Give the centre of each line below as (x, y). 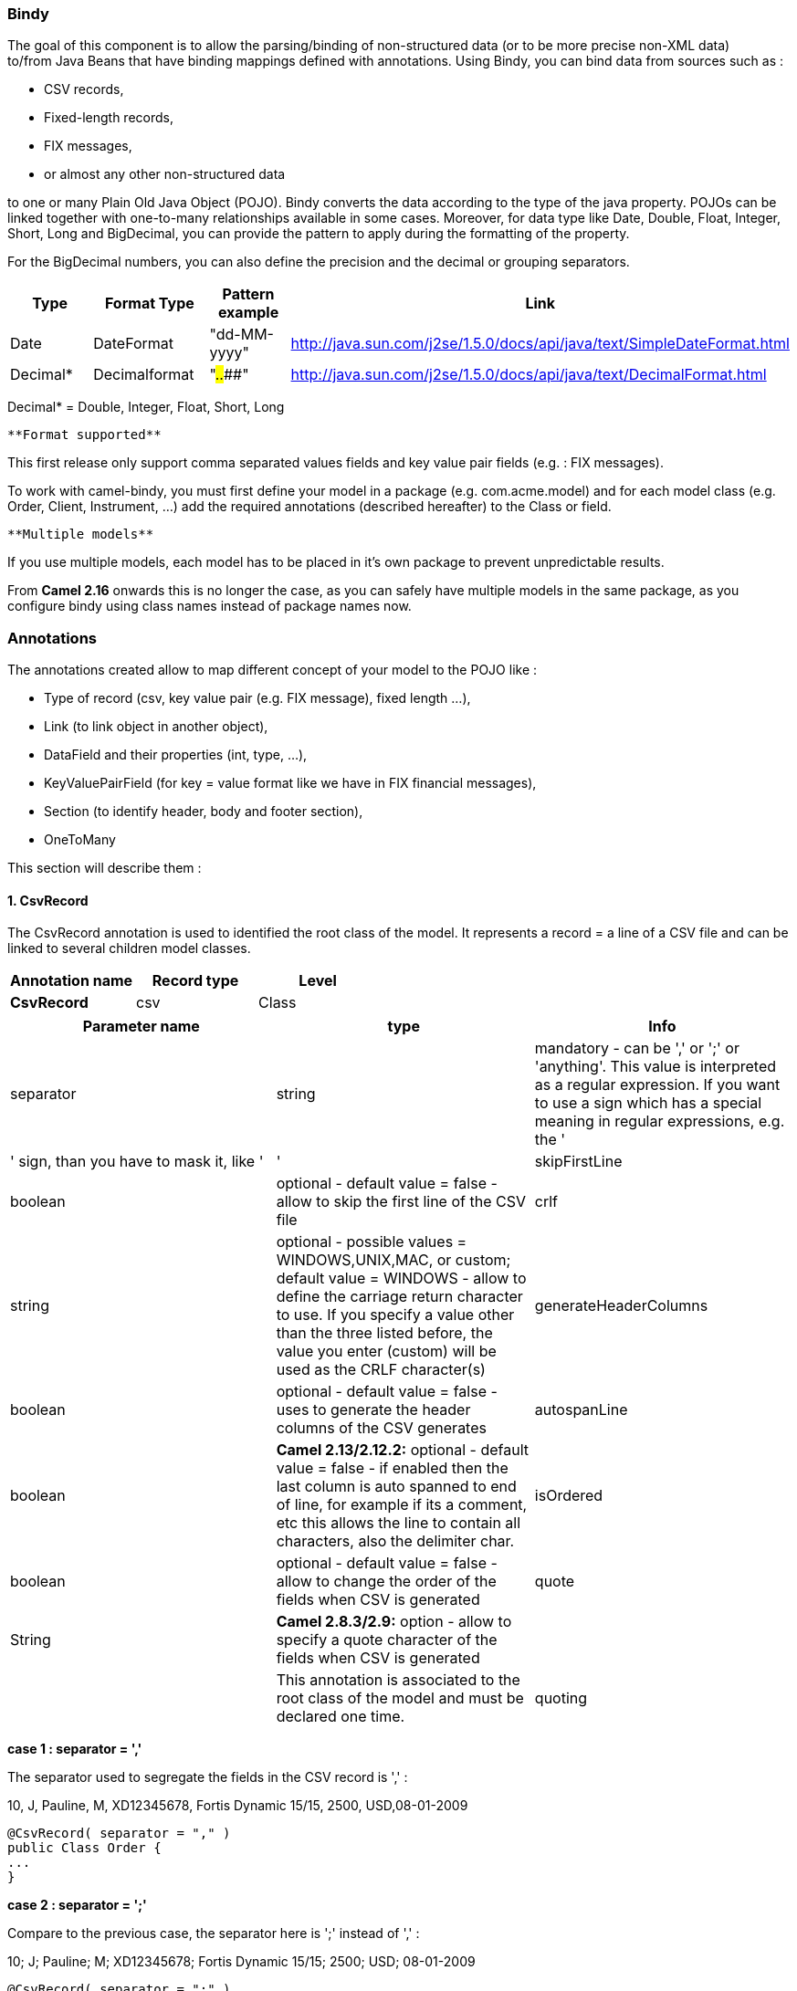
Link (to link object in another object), (156, 727)
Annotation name (72, 981)
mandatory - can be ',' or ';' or (637, 1048)
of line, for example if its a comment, (402, 1505)
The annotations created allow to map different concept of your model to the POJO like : (273, 670)
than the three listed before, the (384, 1333)
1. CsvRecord (48, 900)
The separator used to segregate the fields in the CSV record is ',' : (208, 1777)
